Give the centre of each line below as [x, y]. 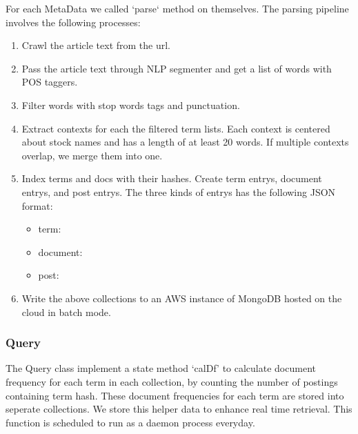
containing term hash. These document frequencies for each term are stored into [175, 395]
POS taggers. [50, 82]
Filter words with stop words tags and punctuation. [131, 105]
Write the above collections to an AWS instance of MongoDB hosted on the [182, 298]
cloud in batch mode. [66, 312]
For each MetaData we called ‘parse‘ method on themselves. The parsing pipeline [177, 8]
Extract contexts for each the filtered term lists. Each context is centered [176, 128]
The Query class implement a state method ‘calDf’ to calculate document [161, 368]
